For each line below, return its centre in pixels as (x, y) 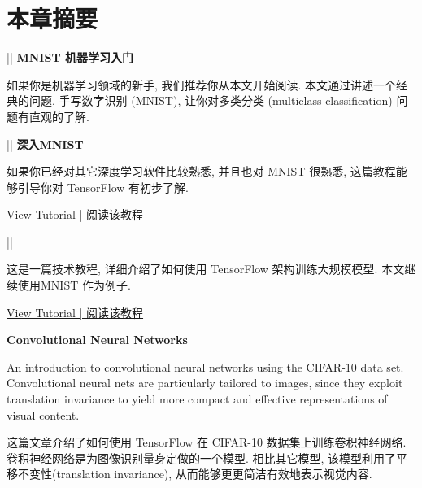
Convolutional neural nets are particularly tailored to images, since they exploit (205, 383)
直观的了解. (59, 116)
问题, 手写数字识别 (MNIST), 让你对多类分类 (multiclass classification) (211, 100)
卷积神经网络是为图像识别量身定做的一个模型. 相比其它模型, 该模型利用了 (202, 457)
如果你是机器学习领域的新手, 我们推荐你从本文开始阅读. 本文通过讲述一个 (202, 84)
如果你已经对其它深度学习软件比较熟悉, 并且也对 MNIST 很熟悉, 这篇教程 (201, 171)
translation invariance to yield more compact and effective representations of (197, 399)
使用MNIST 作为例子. (74, 285)
